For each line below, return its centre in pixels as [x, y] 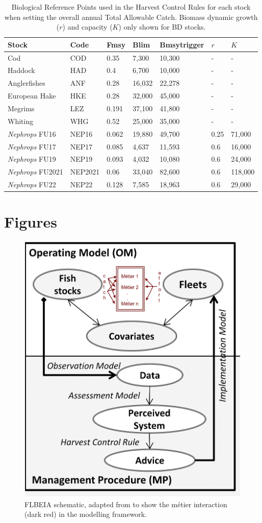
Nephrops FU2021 [35, 172]
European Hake [32, 96]
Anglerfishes [27, 83]
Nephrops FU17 [32, 146]
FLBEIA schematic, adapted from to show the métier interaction [126, 504]
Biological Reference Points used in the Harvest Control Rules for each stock [131, 7]
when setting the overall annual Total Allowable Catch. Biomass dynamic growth [131, 17]
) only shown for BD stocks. [162, 27]
